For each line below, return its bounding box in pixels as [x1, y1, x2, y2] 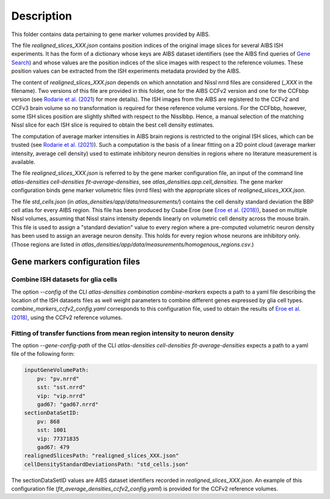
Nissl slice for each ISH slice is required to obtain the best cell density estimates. [11, 121, 215, 128]
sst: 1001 [37, 427, 67, 434]
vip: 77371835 [37, 435, 79, 442]
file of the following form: [11, 350, 75, 358]
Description [11, 9, 73, 23]
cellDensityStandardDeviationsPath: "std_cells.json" [24, 460, 189, 468]
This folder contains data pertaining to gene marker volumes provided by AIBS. [11, 31, 210, 38]
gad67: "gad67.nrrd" [37, 401, 99, 408]
